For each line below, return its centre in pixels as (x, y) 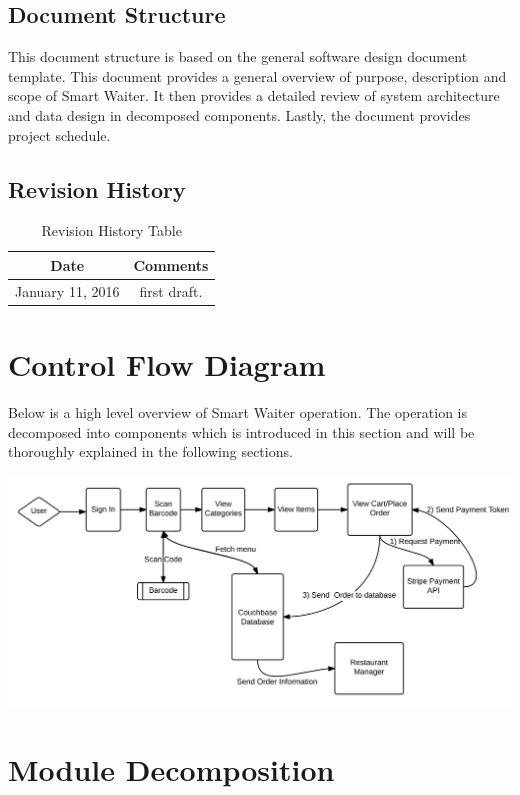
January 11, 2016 (67, 290)
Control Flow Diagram (167, 364)
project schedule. (59, 134)
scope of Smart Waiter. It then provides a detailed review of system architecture (254, 95)
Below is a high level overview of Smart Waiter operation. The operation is (238, 412)
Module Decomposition (171, 769)
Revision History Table (111, 230)
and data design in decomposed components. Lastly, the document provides (239, 114)
